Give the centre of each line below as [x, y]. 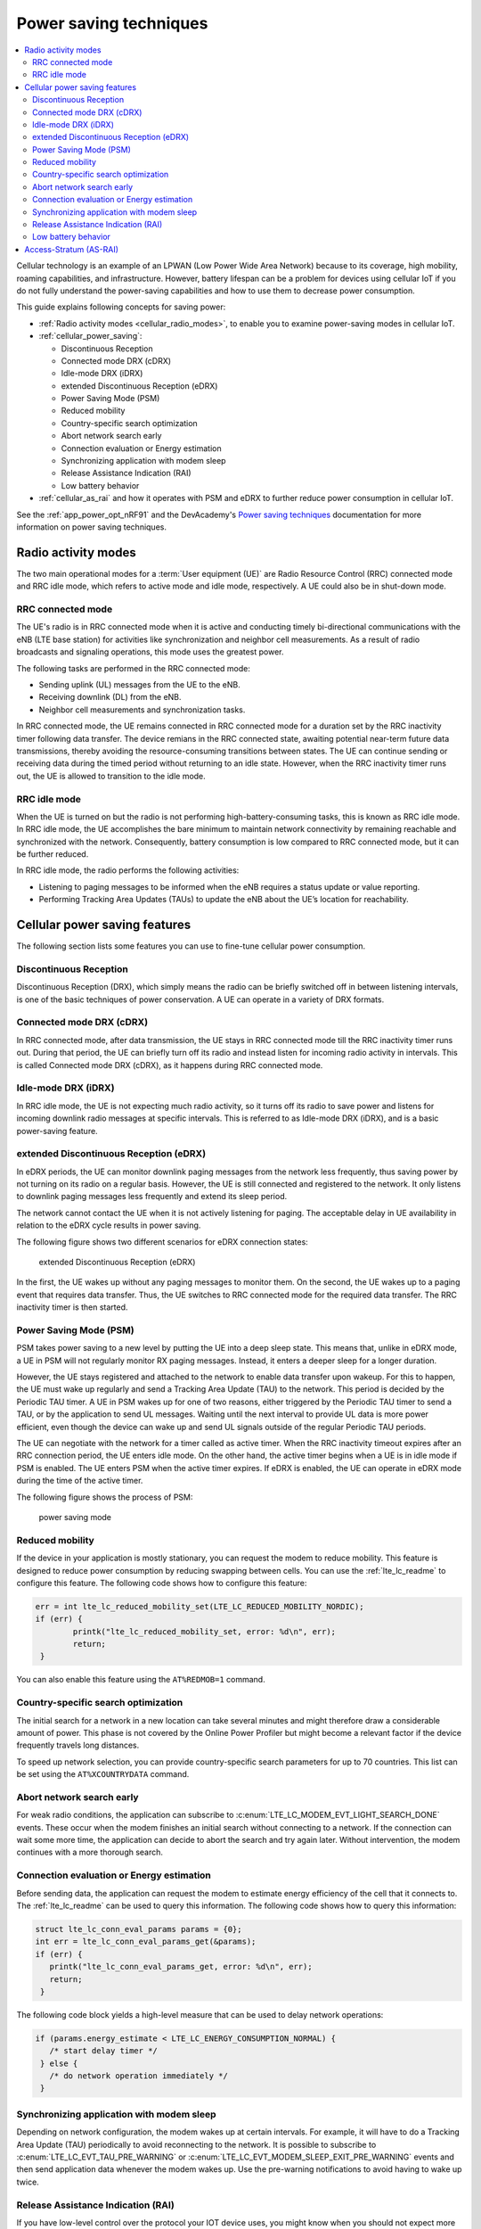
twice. [28, 2182]
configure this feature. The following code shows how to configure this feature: [162, 1583]
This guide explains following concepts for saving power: [121, 307]
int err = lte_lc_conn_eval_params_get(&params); [146, 1942]
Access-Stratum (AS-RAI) [72, 249]
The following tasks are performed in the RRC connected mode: [134, 668]
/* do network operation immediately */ [139, 2076]
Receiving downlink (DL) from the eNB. [110, 697]
